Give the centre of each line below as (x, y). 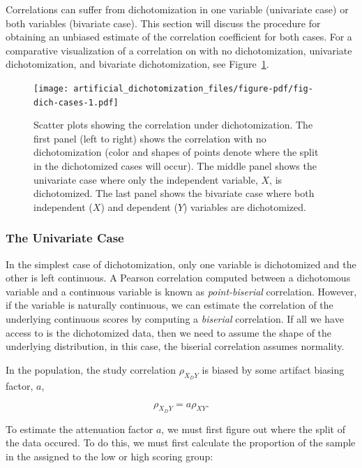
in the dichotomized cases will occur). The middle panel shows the (175, 166)
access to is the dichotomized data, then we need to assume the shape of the (169, 332)
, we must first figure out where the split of (253, 429)
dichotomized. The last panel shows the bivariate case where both (174, 193)
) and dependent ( (139, 206)
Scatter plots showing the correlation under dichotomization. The (173, 125)
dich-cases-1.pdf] (76, 102)
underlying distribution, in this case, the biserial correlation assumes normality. (175, 346)
